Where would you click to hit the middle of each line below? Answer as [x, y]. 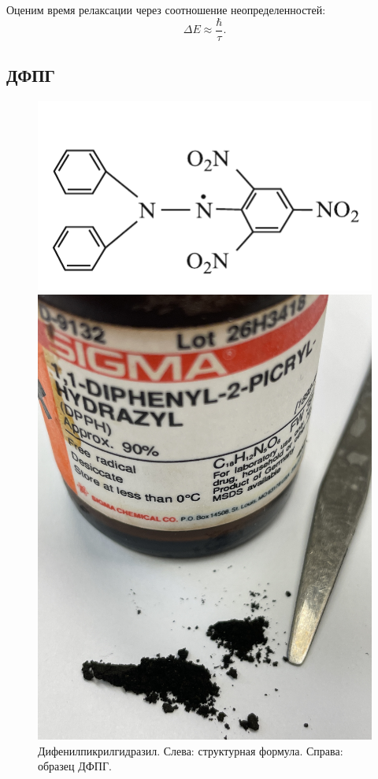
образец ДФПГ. [75, 766]
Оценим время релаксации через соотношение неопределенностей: [166, 9]
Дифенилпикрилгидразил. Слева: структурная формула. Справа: [191, 750]
